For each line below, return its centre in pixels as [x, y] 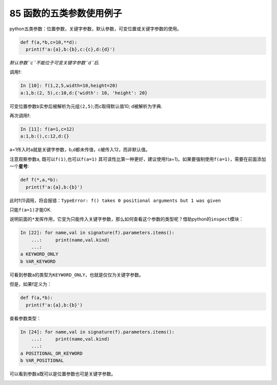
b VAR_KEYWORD [38, 261]
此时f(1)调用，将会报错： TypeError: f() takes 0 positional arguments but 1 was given [115, 200]
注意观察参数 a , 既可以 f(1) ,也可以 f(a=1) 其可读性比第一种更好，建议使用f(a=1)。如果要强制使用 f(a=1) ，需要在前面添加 [138, 159]
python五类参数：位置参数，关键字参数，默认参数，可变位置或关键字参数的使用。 [95, 29]
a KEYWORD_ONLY [39, 254]
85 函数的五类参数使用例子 [66, 13]
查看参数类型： [25, 318]
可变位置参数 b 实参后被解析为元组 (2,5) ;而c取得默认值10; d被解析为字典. [86, 106]
